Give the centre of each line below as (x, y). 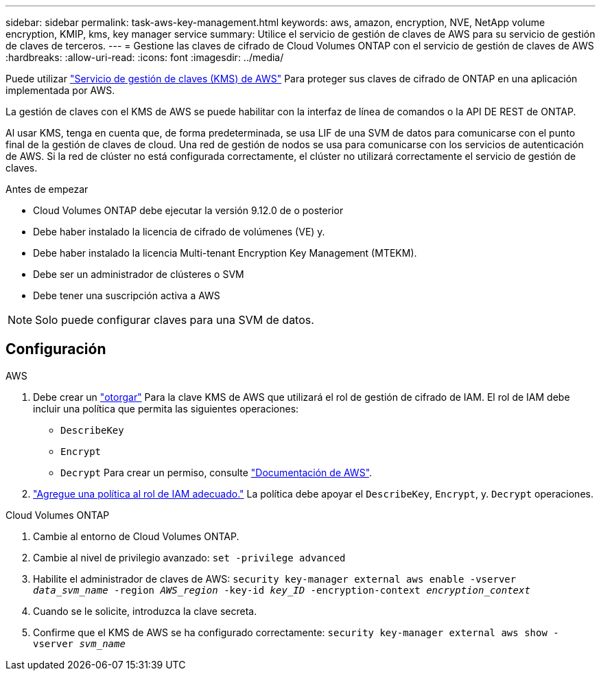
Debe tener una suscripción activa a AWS (127, 295)
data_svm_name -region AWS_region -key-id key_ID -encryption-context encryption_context (282, 590)
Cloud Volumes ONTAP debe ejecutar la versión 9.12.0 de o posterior (188, 210)
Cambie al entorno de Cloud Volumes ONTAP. (136, 536)
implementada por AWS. (60, 90)
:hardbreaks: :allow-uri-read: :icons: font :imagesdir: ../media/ (145, 57)
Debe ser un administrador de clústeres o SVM (139, 274)
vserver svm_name (79, 643)
